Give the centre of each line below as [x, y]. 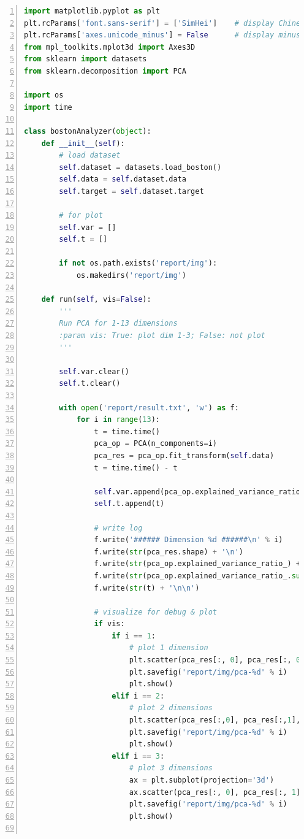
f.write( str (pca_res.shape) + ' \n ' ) [169, 552]
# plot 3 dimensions [171, 768]
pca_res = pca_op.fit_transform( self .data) [184, 455]
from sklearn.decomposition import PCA [105, 71]
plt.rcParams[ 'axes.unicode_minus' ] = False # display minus [162, 35]
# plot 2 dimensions [171, 708]
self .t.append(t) [129, 504]
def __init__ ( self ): [83, 143]
